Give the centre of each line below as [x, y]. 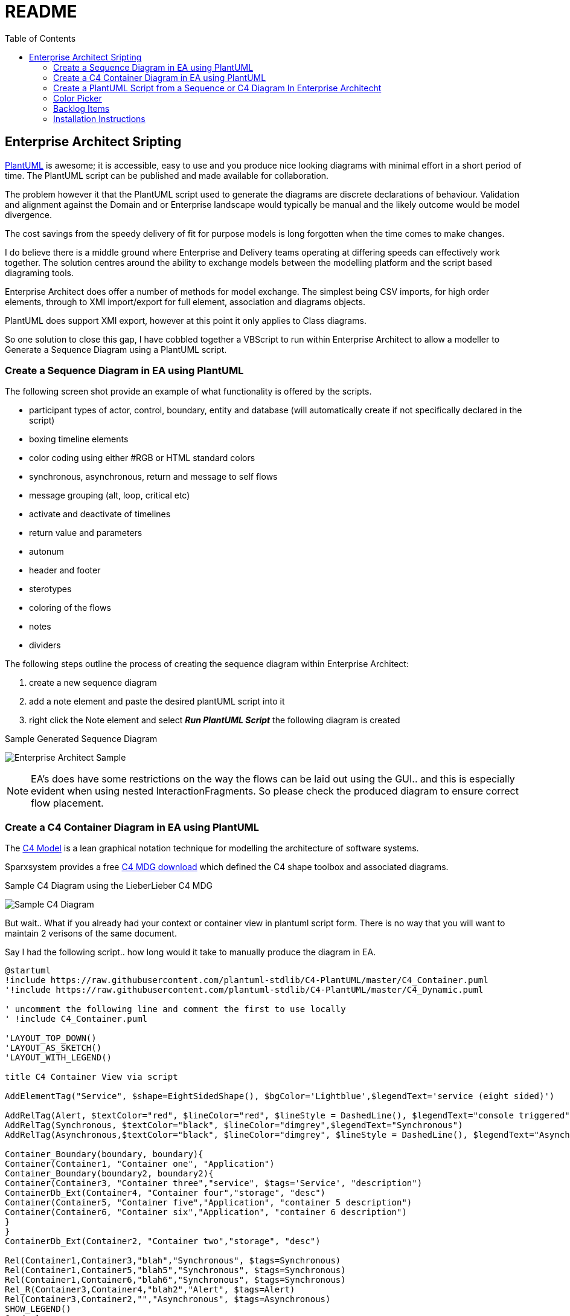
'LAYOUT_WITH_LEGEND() [59, 1058]
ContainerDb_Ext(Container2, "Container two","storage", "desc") [163, 1241]
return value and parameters [86, 533]
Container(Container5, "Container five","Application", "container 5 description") [209, 1203]
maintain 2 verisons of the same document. [91, 934]
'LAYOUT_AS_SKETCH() [53, 1048]
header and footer [65, 570]
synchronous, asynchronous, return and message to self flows [153, 477]
